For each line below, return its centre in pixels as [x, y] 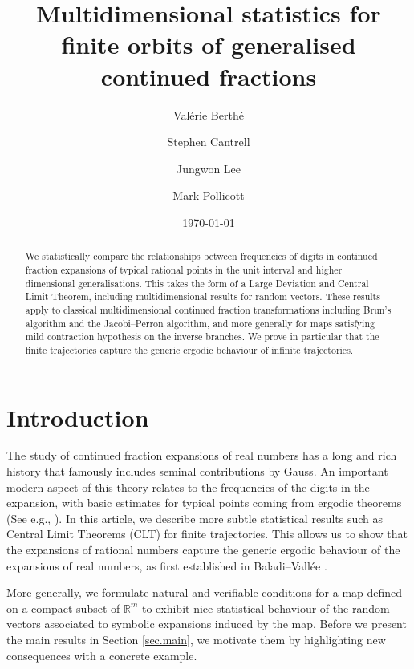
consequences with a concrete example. [102, 655]
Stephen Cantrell [209, 142]
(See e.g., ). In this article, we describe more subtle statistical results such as [195, 518]
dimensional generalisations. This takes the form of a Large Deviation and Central [197, 283]
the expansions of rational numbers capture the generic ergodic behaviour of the [203, 550]
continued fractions [209, 76]
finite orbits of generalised [209, 45]
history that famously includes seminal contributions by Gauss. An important [197, 471]
